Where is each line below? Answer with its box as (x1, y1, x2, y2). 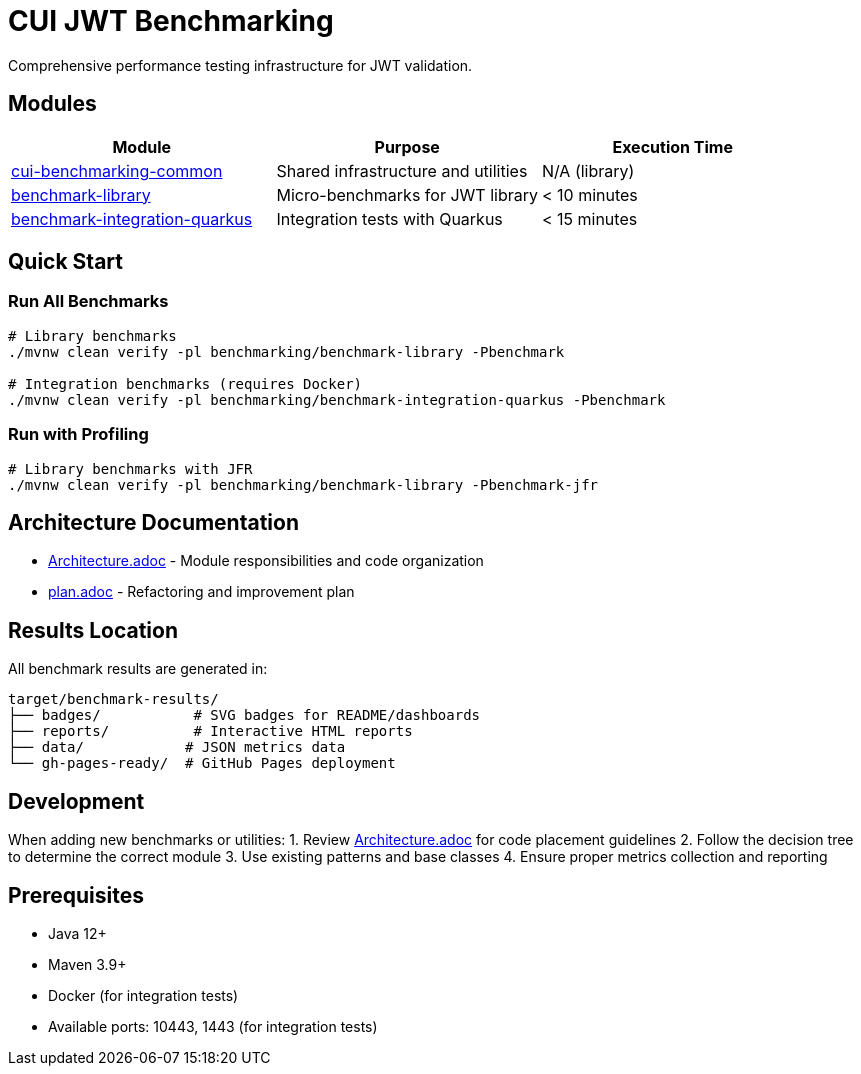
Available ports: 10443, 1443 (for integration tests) (48, 1017, 378, 1035)
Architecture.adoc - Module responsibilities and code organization (48, 552, 484, 570)
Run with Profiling (8, 424, 149, 445)
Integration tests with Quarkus (276, 208, 503, 229)
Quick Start (8, 249, 123, 275)
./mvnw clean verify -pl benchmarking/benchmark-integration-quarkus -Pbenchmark (8, 391, 666, 408)
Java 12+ (48, 924, 107, 942)
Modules (8, 91, 97, 117)
